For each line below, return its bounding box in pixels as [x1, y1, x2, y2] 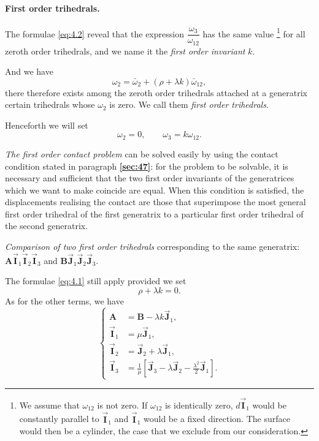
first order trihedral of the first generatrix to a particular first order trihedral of [5, 207, 304, 220]
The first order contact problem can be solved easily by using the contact [5, 147, 279, 160]
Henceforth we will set [5, 118, 88, 131]
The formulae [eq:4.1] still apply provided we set [5, 274, 186, 287]
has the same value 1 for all [202, 25, 306, 40]
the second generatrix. [5, 219, 88, 232]
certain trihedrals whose [5, 98, 95, 111]
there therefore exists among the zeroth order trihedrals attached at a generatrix [5, 86, 307, 99]
